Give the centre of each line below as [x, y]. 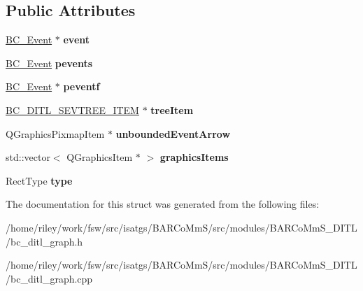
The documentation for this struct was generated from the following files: [163, 204]
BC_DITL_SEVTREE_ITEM [72, 109]
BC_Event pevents [49, 63]
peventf [81, 86]
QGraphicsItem [100, 157]
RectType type [39, 180]
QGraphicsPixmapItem [55, 133]
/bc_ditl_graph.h [44, 241]
